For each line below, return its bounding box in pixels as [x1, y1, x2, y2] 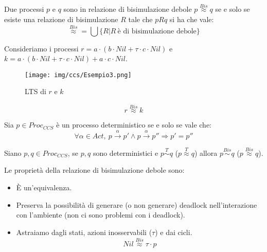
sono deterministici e [93, 147, 158, 158]
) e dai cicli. [155, 226, 192, 237]
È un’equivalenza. [16, 182, 72, 193]
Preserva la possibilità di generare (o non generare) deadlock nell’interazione [16, 199, 257, 210]
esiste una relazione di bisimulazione [4, 13, 118, 24]
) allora [194, 147, 218, 158]
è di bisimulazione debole [117, 27, 197, 35]
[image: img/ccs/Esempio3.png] [25, 71, 132, 79]
